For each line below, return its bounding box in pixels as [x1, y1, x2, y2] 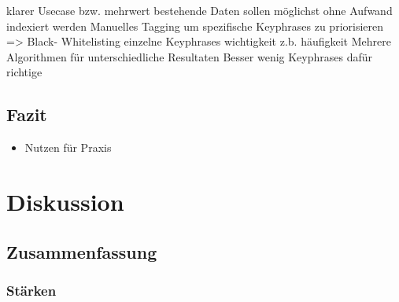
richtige [6, 64, 42, 80]
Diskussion [6, 185, 124, 217]
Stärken [6, 280, 57, 300]
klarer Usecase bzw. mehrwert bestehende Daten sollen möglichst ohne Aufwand [6, 2, 393, 18]
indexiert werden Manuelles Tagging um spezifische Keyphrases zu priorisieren [6, 17, 384, 34]
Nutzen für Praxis [24, 139, 112, 156]
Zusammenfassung [6, 239, 157, 263]
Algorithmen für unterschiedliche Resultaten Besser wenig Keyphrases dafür [6, 48, 373, 64]
